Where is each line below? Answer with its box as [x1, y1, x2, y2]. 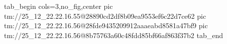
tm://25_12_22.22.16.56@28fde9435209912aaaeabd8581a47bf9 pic [4, 20, 208, 31]
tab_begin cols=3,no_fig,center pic [4, 1, 113, 11]
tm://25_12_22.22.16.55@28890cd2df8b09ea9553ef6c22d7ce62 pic [4, 10, 206, 21]
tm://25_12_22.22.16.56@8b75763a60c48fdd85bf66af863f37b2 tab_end [4, 30, 223, 40]
